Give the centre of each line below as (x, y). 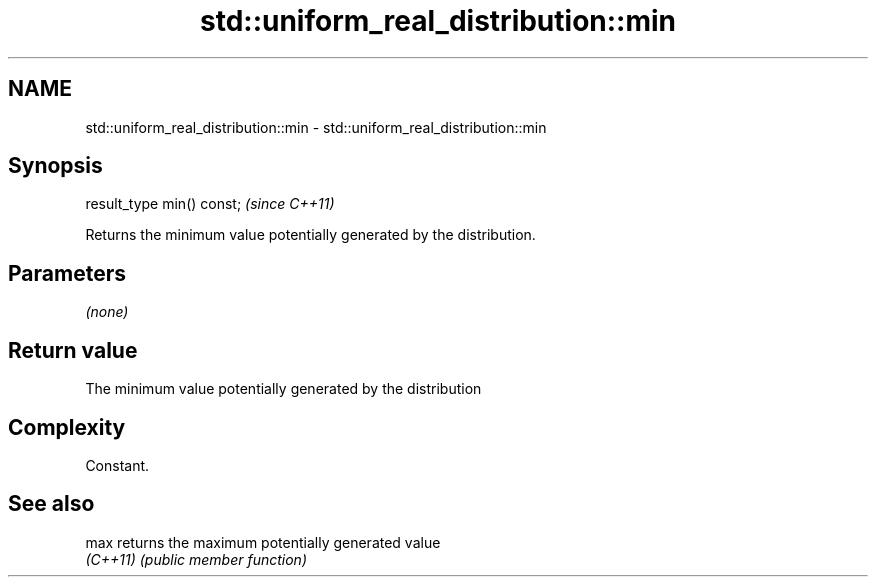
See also (51, 504)
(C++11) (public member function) (196, 559)
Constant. (117, 465)
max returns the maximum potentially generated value (263, 542)
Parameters (67, 273)
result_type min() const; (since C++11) (210, 204)
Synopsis (55, 166)
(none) (107, 312)
